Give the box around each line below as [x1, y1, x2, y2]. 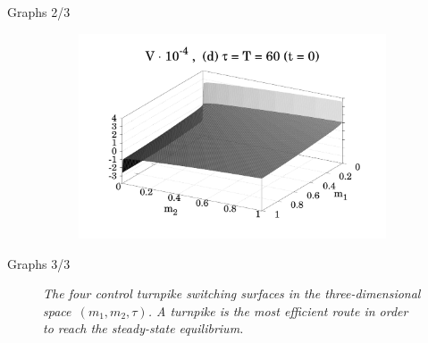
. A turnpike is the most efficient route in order [147, 301, 408, 320]
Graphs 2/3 [7, 3, 71, 21]
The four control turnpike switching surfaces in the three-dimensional [43, 284, 421, 303]
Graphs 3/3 [7, 254, 71, 272]
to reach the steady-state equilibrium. [43, 319, 244, 338]
